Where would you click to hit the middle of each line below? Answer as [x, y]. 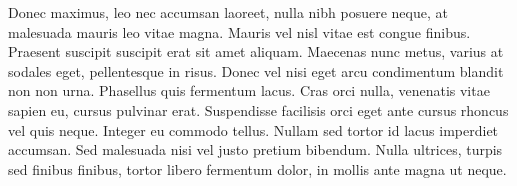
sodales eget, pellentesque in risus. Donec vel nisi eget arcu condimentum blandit [256, 70]
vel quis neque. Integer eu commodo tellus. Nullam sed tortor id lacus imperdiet [253, 129]
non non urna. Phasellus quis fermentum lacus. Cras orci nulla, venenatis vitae [249, 90]
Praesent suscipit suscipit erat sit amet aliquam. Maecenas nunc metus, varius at [256, 51]
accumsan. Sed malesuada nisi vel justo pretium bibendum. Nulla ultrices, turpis [255, 149]
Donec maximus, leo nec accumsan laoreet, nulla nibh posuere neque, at [228, 12]
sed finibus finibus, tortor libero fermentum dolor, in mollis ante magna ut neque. [257, 168]
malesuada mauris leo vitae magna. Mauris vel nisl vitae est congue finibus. [239, 31]
